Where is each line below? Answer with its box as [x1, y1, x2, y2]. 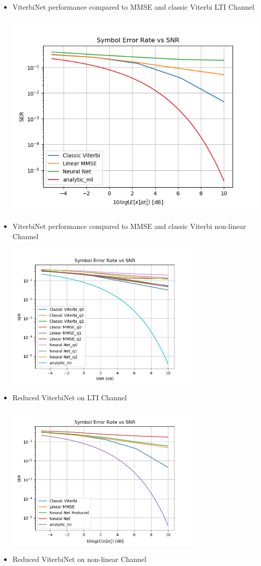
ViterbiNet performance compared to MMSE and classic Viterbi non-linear [12, 221, 246, 231]
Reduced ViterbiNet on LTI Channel [12, 392, 127, 403]
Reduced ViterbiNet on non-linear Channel [12, 554, 147, 564]
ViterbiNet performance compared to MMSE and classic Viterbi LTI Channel [12, 2, 254, 12]
